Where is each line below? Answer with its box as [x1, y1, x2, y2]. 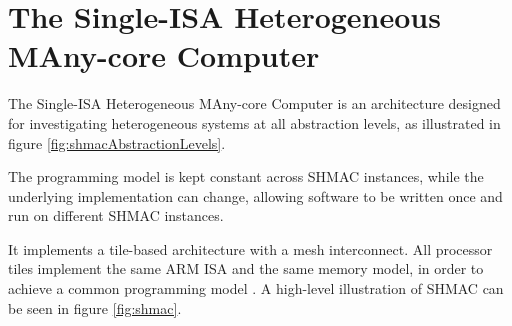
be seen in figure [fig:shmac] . [8, 297, 182, 318]
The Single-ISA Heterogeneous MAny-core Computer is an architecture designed [8, 93, 501, 114]
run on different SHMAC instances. [8, 205, 224, 226]
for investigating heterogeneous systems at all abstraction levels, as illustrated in [8, 112, 501, 133]
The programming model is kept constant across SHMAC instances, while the [8, 166, 484, 187]
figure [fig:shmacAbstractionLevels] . [8, 132, 226, 153]
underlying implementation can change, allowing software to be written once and [8, 185, 503, 206]
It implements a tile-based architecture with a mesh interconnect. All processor [8, 238, 493, 259]
